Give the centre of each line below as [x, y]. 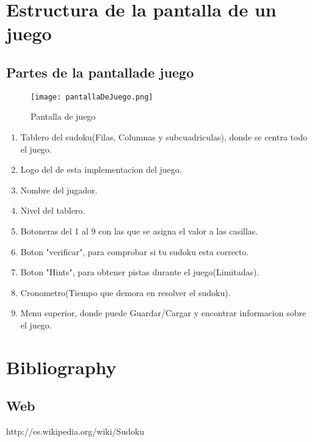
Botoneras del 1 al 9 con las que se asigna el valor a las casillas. [139, 230]
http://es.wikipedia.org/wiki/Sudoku [75, 431]
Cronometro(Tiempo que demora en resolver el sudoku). [125, 292]
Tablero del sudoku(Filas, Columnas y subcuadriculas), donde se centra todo [164, 137]
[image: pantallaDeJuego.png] [92, 97]
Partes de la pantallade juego [100, 72]
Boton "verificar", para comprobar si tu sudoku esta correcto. [135, 251]
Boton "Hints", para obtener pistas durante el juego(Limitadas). [140, 272]
